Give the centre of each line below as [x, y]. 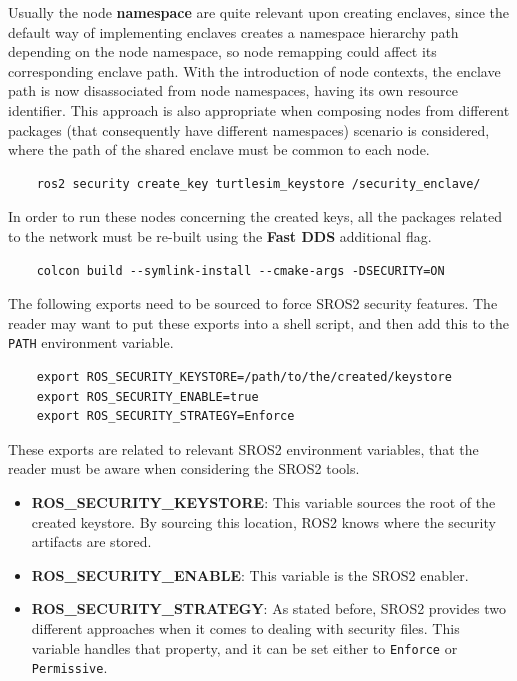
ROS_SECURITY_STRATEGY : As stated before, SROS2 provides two [268, 608]
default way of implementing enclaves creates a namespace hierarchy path [233, 31]
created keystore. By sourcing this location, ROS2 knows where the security [263, 521]
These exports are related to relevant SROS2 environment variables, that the [243, 448]
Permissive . [69, 667]
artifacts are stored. [91, 541]
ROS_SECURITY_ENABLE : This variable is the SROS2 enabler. [250, 574]
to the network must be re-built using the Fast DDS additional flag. [220, 235]
